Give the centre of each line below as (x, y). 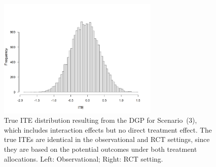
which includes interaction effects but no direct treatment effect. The (108, 129)
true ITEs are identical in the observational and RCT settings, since (107, 139)
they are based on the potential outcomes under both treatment (101, 149)
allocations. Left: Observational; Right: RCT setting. (84, 158)
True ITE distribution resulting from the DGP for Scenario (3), (101, 120)
